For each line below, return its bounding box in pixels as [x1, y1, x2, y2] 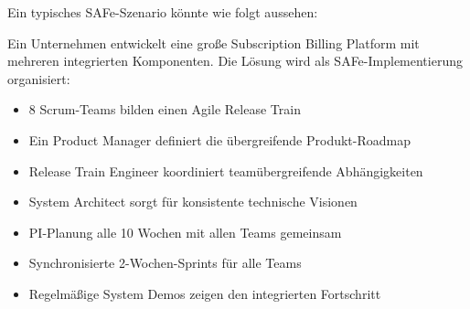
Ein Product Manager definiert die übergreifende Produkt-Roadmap [28, 130, 411, 149]
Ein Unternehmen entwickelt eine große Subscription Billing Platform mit [7, 33, 420, 52]
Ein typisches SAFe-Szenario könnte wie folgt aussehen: [7, 3, 318, 21]
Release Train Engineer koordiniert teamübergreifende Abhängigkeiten [28, 161, 423, 180]
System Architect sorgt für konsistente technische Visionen [28, 192, 358, 211]
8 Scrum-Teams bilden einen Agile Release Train [28, 100, 301, 119]
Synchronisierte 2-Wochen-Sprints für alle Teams [28, 253, 302, 272]
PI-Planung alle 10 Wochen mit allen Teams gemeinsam [28, 222, 342, 241]
